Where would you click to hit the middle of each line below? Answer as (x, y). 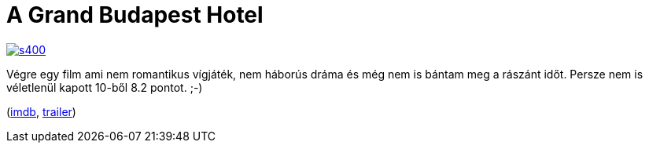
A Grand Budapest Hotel (135, 15)
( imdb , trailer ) (41, 111)
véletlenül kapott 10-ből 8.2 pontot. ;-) (105, 87)
